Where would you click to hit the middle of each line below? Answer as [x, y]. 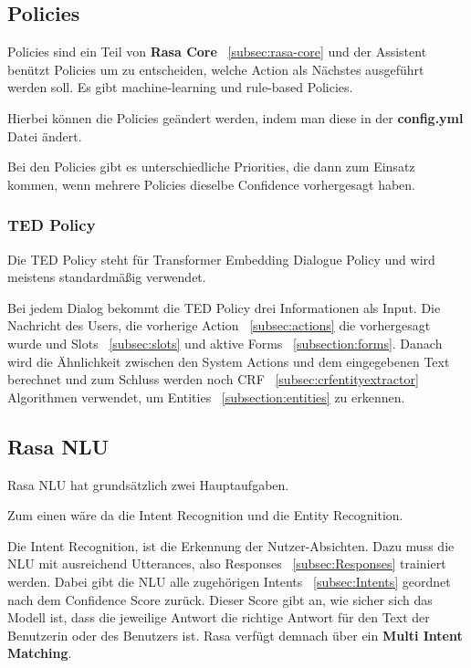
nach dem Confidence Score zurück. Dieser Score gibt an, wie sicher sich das [220, 599]
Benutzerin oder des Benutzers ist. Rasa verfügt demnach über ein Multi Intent [235, 635]
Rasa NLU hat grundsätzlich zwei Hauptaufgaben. [148, 484]
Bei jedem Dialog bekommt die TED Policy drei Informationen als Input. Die [224, 307]
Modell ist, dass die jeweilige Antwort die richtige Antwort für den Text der [219, 617]
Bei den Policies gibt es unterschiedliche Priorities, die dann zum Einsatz [211, 167]
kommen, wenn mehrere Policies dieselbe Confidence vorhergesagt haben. [211, 184]
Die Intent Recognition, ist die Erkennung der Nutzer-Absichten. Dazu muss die [231, 545]
